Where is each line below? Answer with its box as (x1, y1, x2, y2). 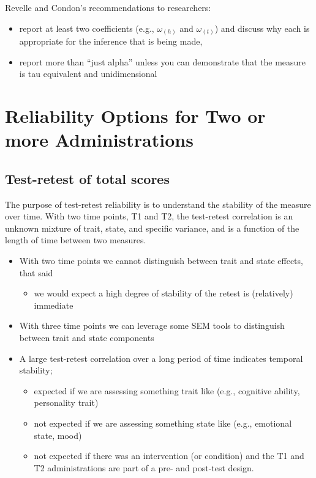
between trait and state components (19, 331, 154, 344)
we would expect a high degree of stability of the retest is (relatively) (34, 287, 293, 300)
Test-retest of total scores (5, 169, 170, 188)
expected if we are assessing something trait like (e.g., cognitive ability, (34, 384, 300, 397)
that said (19, 266, 53, 279)
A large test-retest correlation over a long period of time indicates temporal (19, 351, 303, 364)
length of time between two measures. (5, 233, 146, 246)
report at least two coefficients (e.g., (19, 21, 154, 34)
